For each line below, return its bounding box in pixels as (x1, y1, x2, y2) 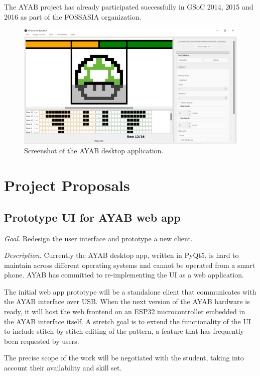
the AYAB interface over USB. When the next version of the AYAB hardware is (4, 296, 250, 307)
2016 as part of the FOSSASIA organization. (4, 11, 142, 22)
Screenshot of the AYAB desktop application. (24, 145, 164, 156)
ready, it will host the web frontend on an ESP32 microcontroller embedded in (4, 306, 245, 317)
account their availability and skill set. (4, 362, 122, 373)
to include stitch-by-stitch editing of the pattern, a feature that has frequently (4, 326, 244, 336)
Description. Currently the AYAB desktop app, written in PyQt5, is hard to (4, 250, 239, 260)
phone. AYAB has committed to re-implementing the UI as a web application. (4, 269, 244, 280)
